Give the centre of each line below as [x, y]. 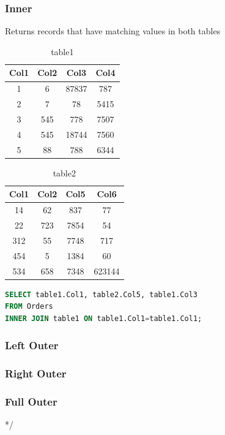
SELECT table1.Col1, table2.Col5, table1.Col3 [101, 294]
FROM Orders [29, 307]
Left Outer [32, 345]
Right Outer [36, 373]
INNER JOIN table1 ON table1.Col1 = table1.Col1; [104, 318]
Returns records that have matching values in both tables [113, 31]
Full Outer [31, 402]
